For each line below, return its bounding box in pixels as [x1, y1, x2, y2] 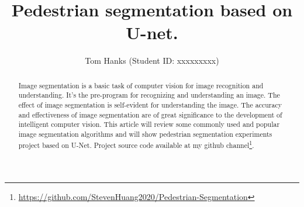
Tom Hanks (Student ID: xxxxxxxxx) [85, 54, 219, 67]
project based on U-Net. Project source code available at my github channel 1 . [18, 138, 254, 150]
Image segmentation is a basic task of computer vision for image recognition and [18, 80, 264, 90]
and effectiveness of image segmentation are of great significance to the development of [18, 109, 282, 119]
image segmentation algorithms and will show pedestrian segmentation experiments [18, 129, 272, 139]
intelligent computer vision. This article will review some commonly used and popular [18, 119, 280, 129]
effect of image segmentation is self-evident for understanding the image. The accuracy [18, 100, 282, 110]
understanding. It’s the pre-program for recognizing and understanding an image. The [18, 90, 280, 100]
